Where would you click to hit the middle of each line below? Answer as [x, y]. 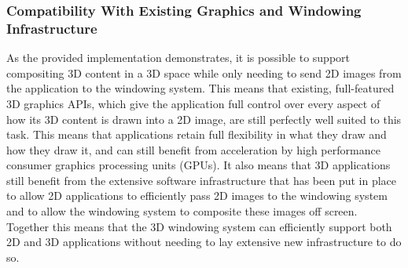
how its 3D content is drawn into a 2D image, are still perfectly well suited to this [204, 119]
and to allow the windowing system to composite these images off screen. [182, 211]
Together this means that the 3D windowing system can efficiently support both [199, 226]
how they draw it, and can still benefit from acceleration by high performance [193, 149]
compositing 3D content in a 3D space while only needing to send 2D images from [204, 72]
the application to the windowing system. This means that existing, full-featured [200, 88]
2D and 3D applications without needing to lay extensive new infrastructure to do [204, 242]
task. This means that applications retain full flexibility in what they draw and [197, 134]
